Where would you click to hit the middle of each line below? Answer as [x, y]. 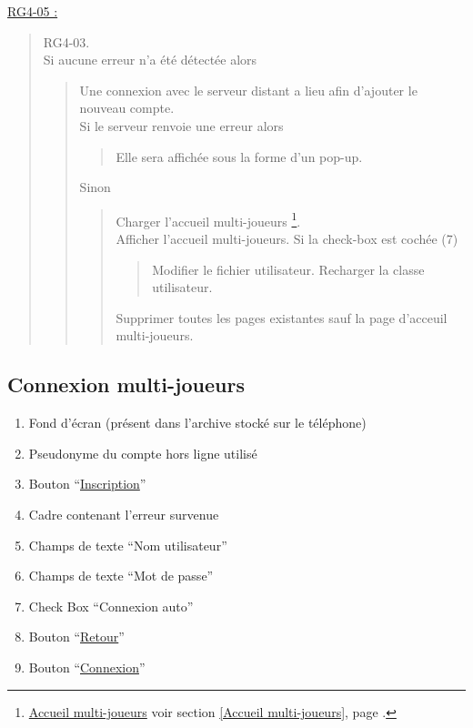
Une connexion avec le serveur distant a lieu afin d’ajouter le [248, 90]
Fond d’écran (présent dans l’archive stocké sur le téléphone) [197, 423]
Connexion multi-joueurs [126, 384]
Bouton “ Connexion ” [87, 667]
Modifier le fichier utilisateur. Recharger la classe [288, 269]
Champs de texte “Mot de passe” [121, 576]
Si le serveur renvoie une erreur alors [181, 125]
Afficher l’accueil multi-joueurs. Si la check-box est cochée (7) [287, 238]
